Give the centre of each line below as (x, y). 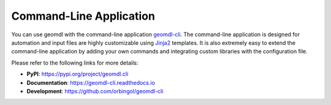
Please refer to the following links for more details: (75, 63)
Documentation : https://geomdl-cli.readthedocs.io (91, 82)
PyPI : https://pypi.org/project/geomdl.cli (78, 74)
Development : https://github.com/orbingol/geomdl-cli (95, 91)
